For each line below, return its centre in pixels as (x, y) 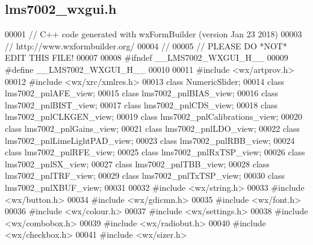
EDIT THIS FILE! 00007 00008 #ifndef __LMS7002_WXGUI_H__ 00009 (147, 57)
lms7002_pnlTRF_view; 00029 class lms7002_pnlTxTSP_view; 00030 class (145, 175)
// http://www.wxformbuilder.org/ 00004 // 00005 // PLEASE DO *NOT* (146, 45)
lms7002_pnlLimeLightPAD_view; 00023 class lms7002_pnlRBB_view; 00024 (150, 140)
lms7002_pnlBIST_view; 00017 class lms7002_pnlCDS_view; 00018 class (141, 104)
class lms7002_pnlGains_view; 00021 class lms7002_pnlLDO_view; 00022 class (153, 128)
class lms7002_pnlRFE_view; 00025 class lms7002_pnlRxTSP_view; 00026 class (155, 152)
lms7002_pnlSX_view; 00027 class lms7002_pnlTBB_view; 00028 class (137, 163)
